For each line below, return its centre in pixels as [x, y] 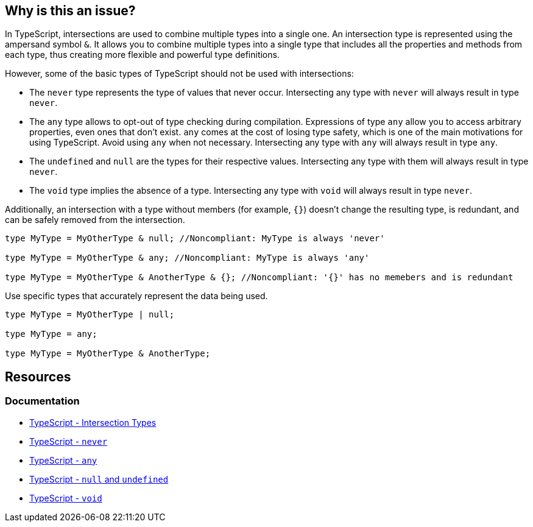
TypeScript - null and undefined [99, 479]
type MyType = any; [51, 334]
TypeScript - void [66, 498]
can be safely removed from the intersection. [95, 220]
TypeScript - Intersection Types [93, 422]
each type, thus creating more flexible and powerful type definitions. [142, 55]
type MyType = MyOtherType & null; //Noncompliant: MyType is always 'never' [195, 239]
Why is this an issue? [70, 11]
